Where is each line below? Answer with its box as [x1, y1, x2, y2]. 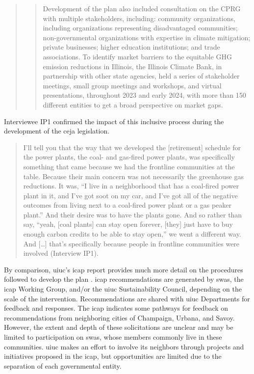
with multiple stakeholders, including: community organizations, [43, 13, 235, 23]
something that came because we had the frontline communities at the [23, 161, 235, 171]
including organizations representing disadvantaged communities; [43, 23, 238, 33]
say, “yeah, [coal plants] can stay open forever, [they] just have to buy [23, 219, 233, 229]
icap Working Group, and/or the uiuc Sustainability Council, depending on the [4, 284, 242, 294]
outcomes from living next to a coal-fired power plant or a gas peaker [23, 200, 232, 210]
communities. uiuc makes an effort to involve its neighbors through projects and [4, 341, 244, 351]
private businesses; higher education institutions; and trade [43, 42, 220, 52]
